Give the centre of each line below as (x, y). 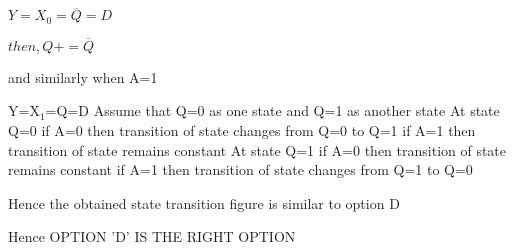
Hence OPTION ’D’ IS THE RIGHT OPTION (152, 236)
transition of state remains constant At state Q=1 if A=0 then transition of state (257, 149)
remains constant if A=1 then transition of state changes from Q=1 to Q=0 (240, 169)
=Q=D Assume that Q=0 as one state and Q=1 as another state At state (272, 110)
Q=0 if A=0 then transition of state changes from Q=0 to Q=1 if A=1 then (242, 130)
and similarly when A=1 (83, 76)
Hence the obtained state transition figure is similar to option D (204, 202)
